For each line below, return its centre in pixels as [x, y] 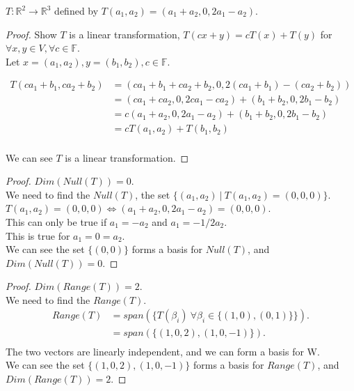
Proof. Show [31, 34]
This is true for [38, 235]
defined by [77, 10]
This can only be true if [56, 221]
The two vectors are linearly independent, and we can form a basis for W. [163, 351]
